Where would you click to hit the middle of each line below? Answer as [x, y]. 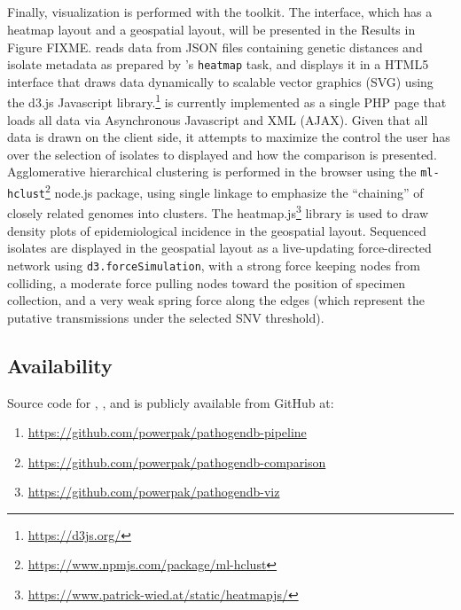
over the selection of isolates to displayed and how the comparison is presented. [222, 154]
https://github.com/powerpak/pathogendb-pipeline [167, 432]
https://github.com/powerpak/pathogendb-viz [154, 492]
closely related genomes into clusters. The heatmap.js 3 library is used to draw [218, 212]
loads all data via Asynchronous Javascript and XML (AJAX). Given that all [218, 119]
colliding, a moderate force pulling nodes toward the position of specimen [207, 282]
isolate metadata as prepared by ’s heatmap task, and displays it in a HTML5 [218, 64]
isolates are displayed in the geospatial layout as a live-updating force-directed [219, 248]
